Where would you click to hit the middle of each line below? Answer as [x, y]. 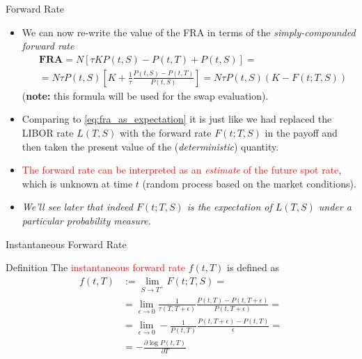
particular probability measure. [86, 220]
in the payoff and [301, 133]
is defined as [253, 267]
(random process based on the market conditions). [249, 183]
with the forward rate [165, 133]
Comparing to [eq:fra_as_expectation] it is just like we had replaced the [177, 119]
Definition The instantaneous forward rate [95, 267]
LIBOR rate [48, 133]
